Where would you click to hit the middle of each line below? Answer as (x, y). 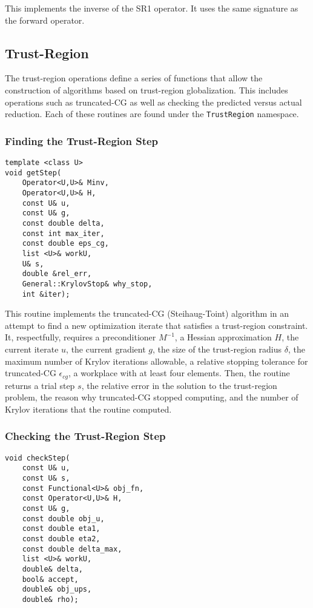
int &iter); (46, 294)
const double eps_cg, (65, 244)
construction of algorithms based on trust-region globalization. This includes (147, 90)
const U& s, (46, 478)
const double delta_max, (72, 549)
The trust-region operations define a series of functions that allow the (134, 78)
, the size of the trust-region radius (217, 349)
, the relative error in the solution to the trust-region (179, 385)
